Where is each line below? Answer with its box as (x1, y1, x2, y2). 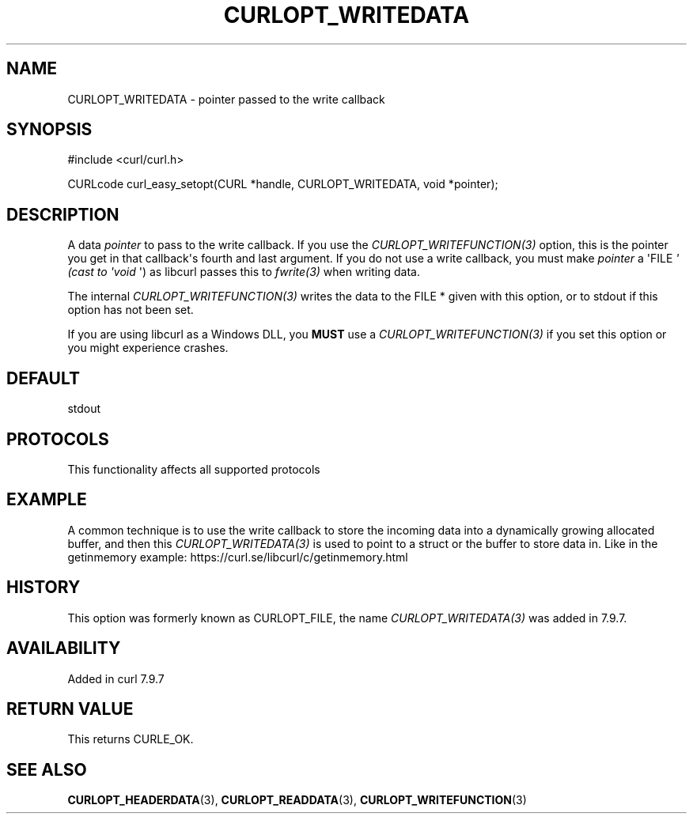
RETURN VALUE (6, 698, 134, 719)
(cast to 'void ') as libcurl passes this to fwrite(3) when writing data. (67, 265, 420, 279)
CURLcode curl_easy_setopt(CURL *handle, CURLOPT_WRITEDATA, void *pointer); (67, 177, 498, 191)
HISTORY (6, 577, 81, 598)
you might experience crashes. (67, 341, 229, 355)
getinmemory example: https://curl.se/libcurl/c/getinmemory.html (67, 550, 408, 564)
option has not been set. (67, 303, 194, 317)
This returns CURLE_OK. (67, 732, 194, 746)
